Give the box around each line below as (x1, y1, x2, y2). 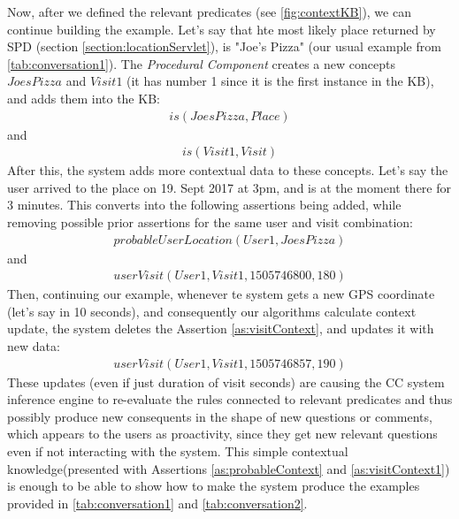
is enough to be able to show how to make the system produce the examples (7, 477, 420, 495)
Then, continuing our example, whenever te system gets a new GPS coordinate (7, 285, 435, 303)
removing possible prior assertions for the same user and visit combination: (7, 213, 413, 231)
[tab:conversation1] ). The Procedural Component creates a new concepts (7, 54, 395, 73)
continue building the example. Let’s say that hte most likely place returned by (7, 19, 436, 38)
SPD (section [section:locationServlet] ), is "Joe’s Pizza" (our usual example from (7, 37, 441, 56)
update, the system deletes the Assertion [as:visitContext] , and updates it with (7, 319, 434, 338)
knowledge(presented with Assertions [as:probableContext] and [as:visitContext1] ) (7, 459, 450, 477)
